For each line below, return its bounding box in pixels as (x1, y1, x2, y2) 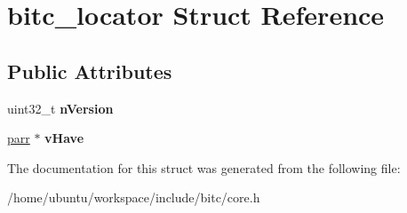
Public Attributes (7, 57, 172, 84)
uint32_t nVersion (7, 99, 114, 117)
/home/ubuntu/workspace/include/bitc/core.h (7, 188, 260, 207)
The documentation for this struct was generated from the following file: (7, 158, 401, 177)
